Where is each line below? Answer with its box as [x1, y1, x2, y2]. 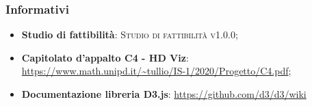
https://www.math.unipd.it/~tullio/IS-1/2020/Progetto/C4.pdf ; [21, 64, 291, 78]
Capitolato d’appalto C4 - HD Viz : [21, 50, 189, 64]
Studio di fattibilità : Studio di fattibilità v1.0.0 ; [21, 27, 238, 42]
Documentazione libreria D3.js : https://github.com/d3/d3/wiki [21, 87, 307, 101]
